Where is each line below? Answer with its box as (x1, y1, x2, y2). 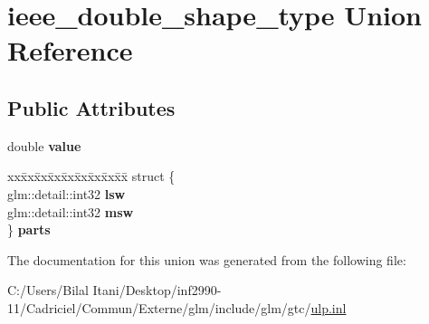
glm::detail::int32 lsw (7, 184, 126, 203)
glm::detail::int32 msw (7, 202, 134, 221)
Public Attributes (7, 93, 176, 121)
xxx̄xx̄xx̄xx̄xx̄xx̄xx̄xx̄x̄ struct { (7, 167, 176, 186)
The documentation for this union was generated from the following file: (7, 250, 406, 269)
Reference (7, 32, 133, 69)
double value (7, 136, 81, 155)
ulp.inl (310, 298, 347, 317)
